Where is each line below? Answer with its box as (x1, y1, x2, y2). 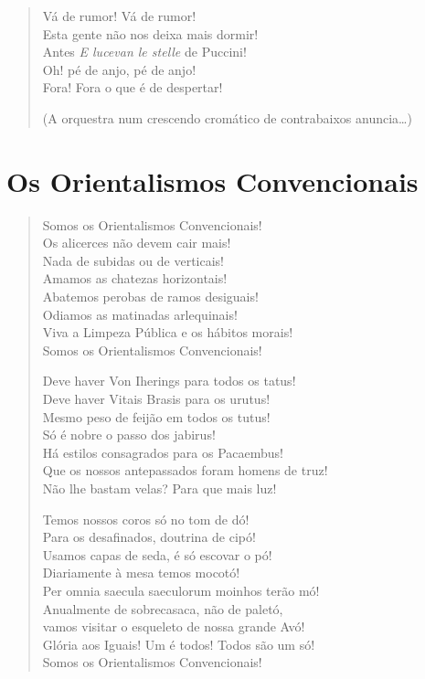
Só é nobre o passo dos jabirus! (42, 425, 216, 444)
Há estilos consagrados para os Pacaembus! (42, 442, 283, 462)
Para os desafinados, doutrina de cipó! (42, 527, 256, 546)
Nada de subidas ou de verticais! (42, 250, 225, 270)
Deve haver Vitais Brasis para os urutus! (42, 389, 271, 408)
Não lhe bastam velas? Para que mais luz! (42, 479, 277, 497)
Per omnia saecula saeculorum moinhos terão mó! (42, 580, 320, 599)
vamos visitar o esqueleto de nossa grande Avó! (42, 617, 305, 636)
